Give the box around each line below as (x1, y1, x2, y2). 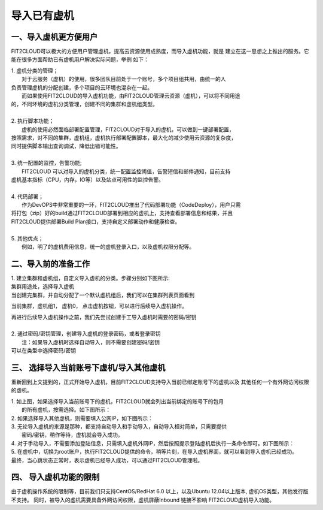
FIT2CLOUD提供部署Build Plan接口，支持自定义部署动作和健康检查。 (11, 218, 181, 225)
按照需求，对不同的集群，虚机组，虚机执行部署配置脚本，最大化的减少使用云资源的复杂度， (11, 134, 236, 141)
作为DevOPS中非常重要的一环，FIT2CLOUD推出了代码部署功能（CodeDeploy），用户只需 (22, 201, 241, 209)
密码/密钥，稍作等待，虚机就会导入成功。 (22, 431, 124, 439)
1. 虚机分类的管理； (11, 67, 59, 74)
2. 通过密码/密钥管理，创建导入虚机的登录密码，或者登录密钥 (11, 330, 161, 337)
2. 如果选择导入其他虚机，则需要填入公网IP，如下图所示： (11, 414, 154, 422)
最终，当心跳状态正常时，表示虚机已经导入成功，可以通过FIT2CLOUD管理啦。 (11, 456, 203, 464)
